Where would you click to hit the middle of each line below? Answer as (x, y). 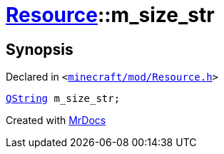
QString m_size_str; (63, 99)
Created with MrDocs (56, 120)
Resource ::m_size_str (110, 15)
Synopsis (40, 49)
